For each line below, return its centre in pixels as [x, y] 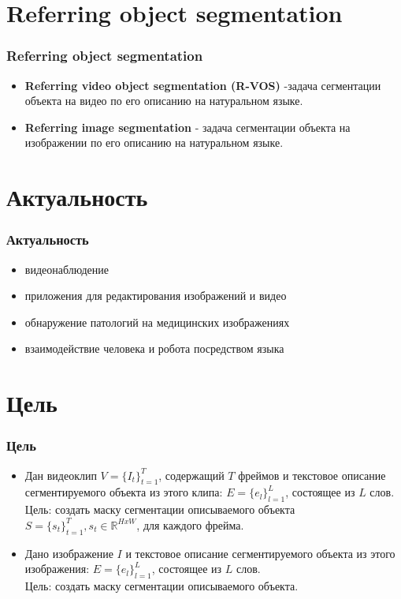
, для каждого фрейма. [190, 524]
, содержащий [191, 475]
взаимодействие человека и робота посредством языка [154, 348]
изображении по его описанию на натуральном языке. [154, 142]
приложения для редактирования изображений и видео [156, 296]
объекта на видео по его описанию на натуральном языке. [164, 101]
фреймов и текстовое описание [312, 475]
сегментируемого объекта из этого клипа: [124, 492]
